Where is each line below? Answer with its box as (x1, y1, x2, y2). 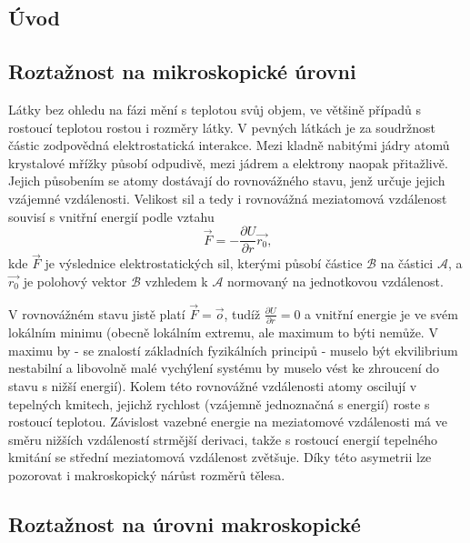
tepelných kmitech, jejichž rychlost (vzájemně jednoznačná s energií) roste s (8, 394, 430, 413)
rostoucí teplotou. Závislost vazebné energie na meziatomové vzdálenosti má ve (8, 412, 447, 431)
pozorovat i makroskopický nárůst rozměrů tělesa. (8, 465, 285, 484)
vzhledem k (145, 272, 208, 291)
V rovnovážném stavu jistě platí (8, 304, 185, 323)
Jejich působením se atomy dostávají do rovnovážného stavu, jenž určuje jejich (8, 171, 445, 190)
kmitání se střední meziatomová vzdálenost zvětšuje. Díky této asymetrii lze (8, 447, 432, 467)
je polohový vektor (23, 272, 127, 291)
